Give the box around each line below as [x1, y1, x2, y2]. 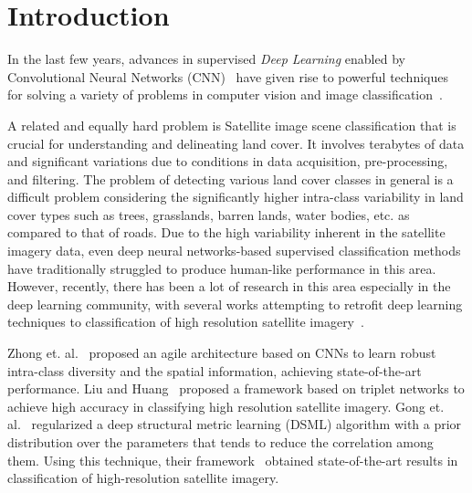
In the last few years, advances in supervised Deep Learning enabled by [7, 49, 405, 68]
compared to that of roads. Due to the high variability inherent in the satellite [7, 223, 446, 242]
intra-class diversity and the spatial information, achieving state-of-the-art [7, 361, 422, 380]
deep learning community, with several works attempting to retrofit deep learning [7, 294, 463, 313]
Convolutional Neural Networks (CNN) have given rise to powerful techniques [7, 67, 448, 86]
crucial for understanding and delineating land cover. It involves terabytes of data [7, 133, 465, 152]
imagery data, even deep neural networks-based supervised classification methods [7, 241, 461, 260]
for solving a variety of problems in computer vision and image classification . [7, 85, 443, 104]
